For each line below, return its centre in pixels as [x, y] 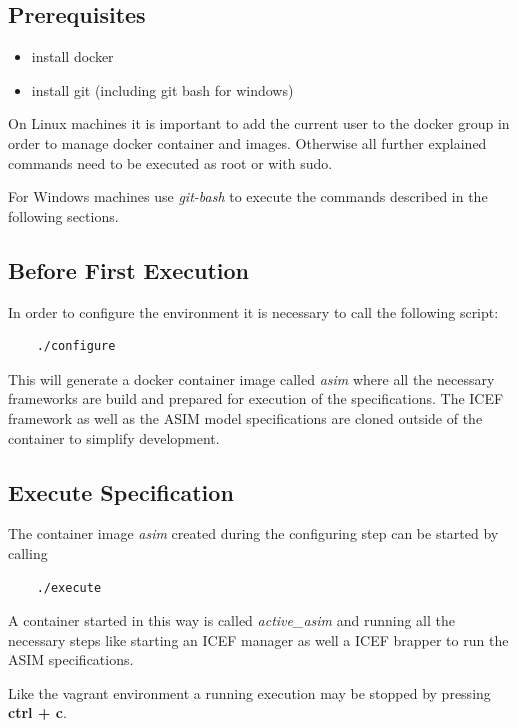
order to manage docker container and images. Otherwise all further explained [247, 142]
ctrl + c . [37, 712]
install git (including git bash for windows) [162, 89]
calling [28, 552]
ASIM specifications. [71, 659]
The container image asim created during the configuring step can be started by [253, 533]
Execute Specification [121, 491]
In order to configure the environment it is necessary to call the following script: [253, 311]
